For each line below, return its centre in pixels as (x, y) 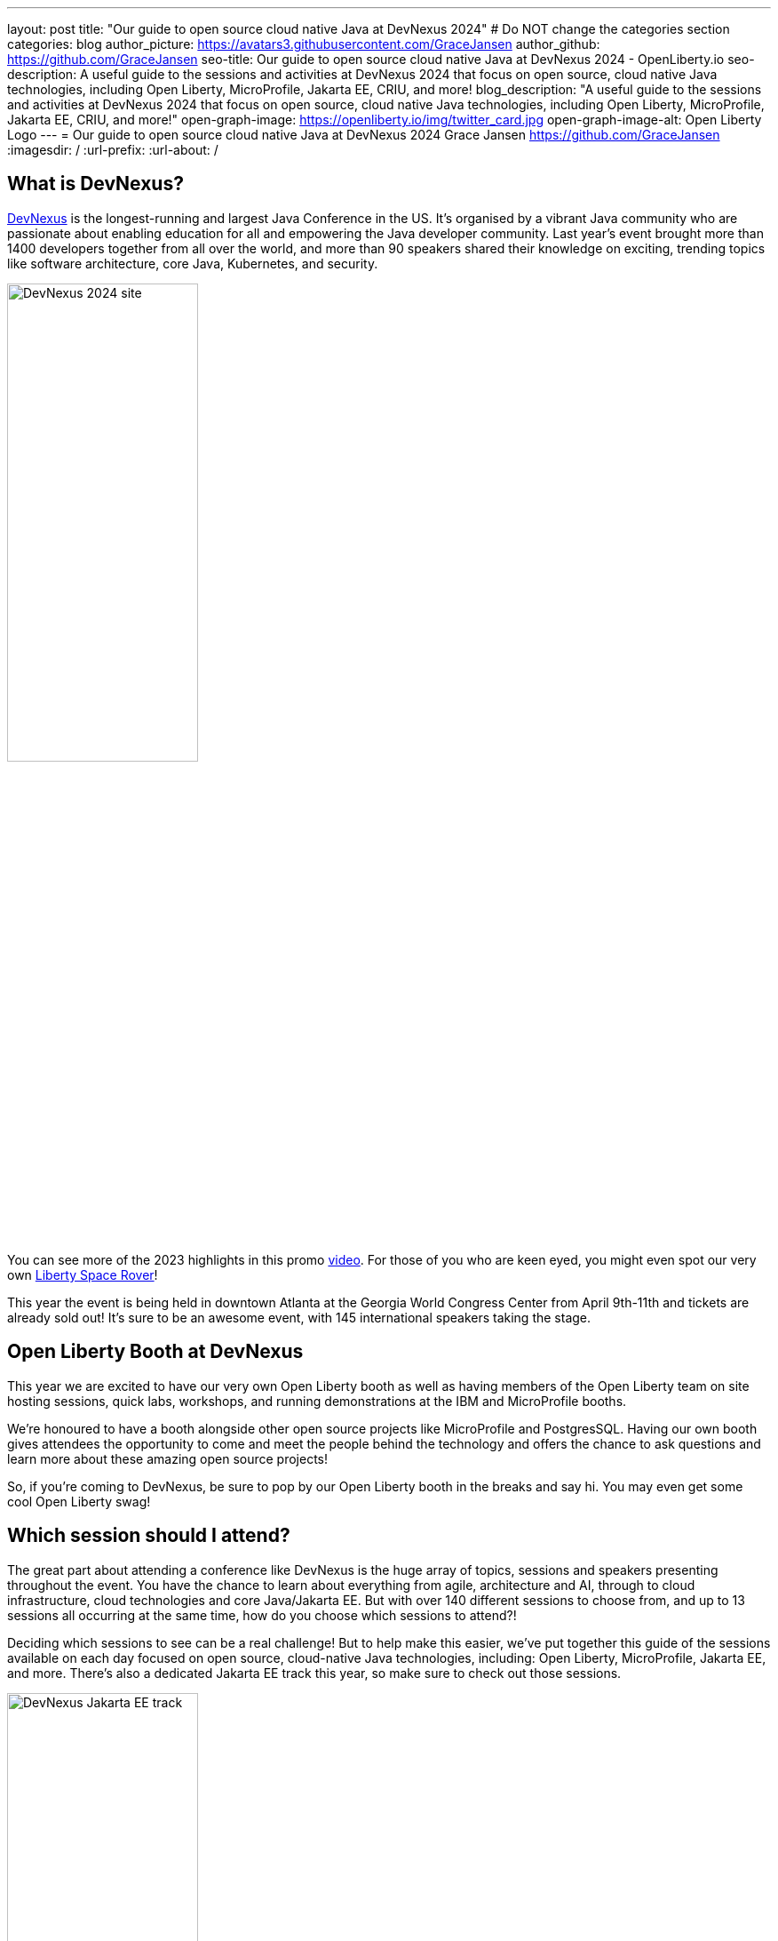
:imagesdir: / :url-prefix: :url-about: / (113, 150)
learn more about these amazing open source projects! (168, 1458)
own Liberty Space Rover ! (83, 1274)
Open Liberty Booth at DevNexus (155, 1352)
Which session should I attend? (149, 1536)
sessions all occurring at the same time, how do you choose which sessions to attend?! (262, 1615)
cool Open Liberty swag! (79, 1501)
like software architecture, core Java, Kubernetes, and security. (193, 263)
